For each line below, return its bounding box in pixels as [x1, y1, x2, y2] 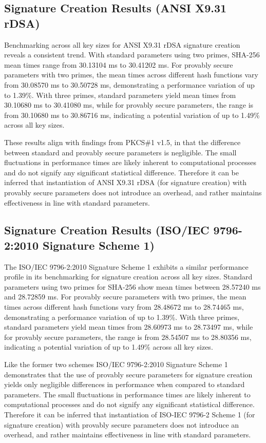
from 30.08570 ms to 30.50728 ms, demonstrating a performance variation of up [4, 79, 255, 90]
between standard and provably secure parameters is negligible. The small [4, 147, 237, 157]
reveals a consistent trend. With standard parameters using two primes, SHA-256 [4, 49, 260, 60]
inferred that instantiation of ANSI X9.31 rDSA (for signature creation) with [4, 177, 246, 188]
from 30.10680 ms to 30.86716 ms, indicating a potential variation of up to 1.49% [4, 109, 260, 120]
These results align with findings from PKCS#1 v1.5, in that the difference [4, 136, 241, 147]
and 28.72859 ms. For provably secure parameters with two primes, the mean [4, 291, 246, 302]
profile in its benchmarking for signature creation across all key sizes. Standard [4, 271, 253, 282]
